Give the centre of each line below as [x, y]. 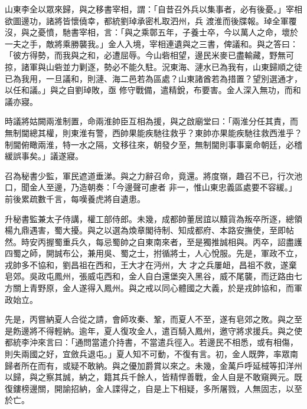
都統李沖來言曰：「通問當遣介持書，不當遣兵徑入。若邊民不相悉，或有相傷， [151, 342]
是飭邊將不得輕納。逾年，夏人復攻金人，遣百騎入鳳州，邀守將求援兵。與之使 [153, 330]
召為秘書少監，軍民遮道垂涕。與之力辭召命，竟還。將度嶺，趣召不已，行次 [149, 175]
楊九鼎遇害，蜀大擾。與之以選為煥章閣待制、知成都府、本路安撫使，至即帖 [149, 230]
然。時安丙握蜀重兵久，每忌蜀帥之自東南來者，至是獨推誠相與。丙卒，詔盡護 [153, 241]
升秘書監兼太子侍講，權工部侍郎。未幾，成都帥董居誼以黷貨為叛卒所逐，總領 [153, 218]
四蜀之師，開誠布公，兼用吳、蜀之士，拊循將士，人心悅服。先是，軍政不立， [153, 253]
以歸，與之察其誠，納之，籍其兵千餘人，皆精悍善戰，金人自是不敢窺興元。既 [153, 377]
